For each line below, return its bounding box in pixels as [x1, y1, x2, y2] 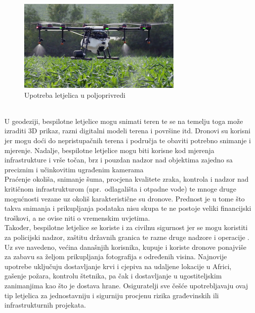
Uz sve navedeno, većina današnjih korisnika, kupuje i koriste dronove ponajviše [4, 241, 247, 252]
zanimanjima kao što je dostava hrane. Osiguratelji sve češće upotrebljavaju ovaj [4, 280, 248, 290]
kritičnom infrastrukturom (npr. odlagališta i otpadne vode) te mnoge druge [4, 184, 237, 194]
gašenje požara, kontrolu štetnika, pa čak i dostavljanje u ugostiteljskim [4, 271, 222, 281]
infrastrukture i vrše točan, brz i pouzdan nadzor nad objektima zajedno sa [4, 155, 233, 165]
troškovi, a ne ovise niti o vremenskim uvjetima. [4, 212, 150, 223]
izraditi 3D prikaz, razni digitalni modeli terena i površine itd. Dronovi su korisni [4, 125, 251, 136]
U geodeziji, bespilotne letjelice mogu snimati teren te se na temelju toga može [4, 116, 243, 126]
